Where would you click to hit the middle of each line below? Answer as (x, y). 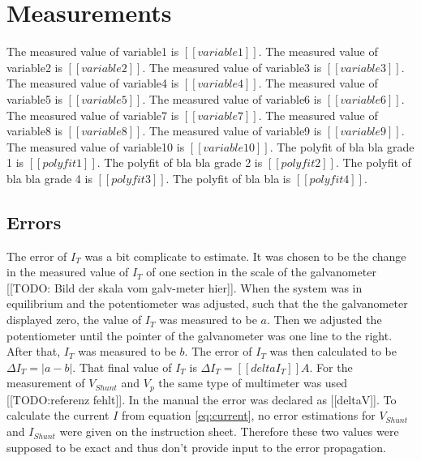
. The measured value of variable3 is (232, 67)
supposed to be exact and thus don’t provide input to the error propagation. (196, 447)
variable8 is (34, 131)
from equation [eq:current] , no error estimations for (248, 415)
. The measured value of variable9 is (232, 131)
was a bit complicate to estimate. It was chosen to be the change (245, 256)
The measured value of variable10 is (96, 146)
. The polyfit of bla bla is (228, 178)
